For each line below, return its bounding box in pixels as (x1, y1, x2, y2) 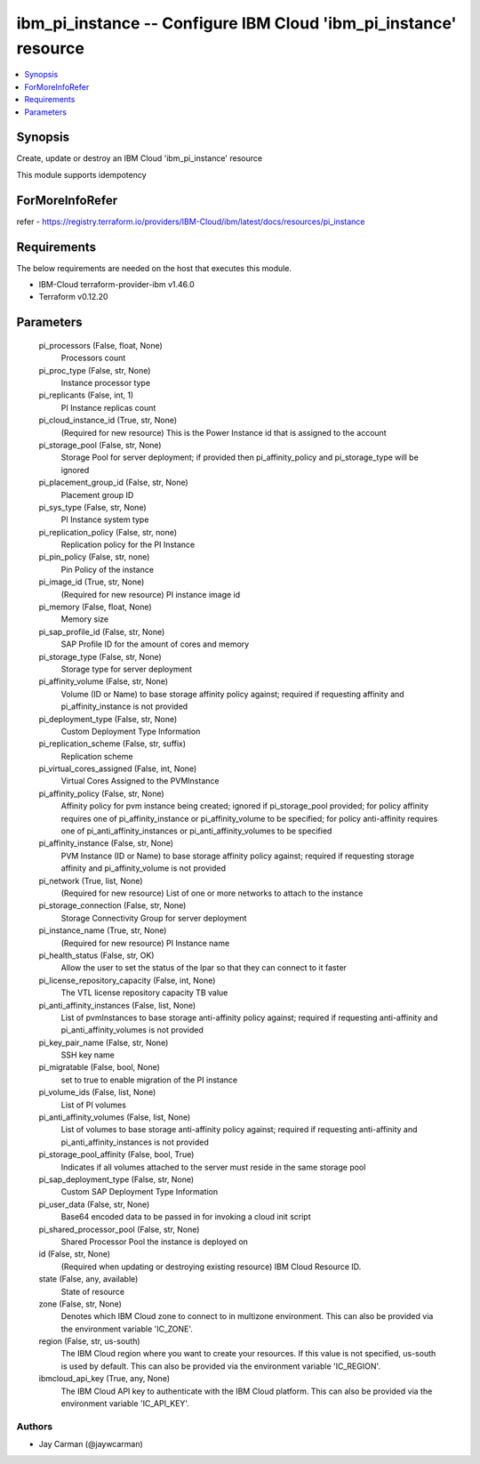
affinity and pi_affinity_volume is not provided (60, 863, 227, 873)
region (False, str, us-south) (38, 1336, 141, 1347)
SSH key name (60, 1050, 115, 1060)
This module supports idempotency (16, 169, 147, 180)
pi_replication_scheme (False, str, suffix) (38, 738, 187, 749)
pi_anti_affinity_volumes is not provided (60, 1025, 204, 1035)
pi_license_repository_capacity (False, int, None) (38, 975, 216, 985)
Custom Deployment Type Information (60, 726, 201, 736)
